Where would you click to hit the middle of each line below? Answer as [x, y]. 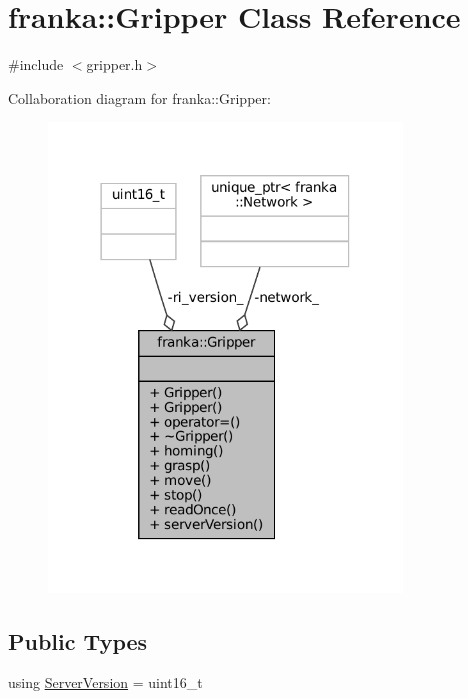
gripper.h [114, 64]
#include [36, 64]
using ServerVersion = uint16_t [105, 682]
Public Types [78, 640]
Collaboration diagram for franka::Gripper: [139, 97]
